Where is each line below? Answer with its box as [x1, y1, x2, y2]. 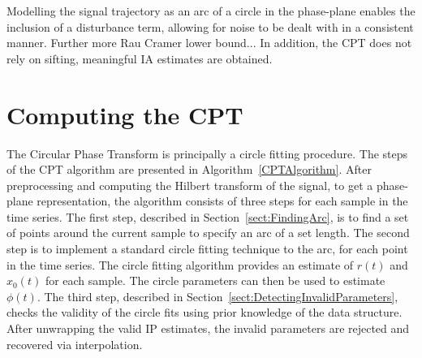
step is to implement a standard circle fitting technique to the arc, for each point [6, 240, 408, 257]
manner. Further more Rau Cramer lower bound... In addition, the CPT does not [6, 34, 412, 51]
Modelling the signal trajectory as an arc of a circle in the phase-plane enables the [6, 2, 416, 19]
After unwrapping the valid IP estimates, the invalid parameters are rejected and [6, 320, 410, 337]
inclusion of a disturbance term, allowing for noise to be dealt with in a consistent [6, 18, 414, 35]
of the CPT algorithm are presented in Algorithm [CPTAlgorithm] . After [6, 161, 372, 178]
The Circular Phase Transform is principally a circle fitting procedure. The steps [6, 144, 408, 162]
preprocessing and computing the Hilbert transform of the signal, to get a [6, 176, 373, 193]
